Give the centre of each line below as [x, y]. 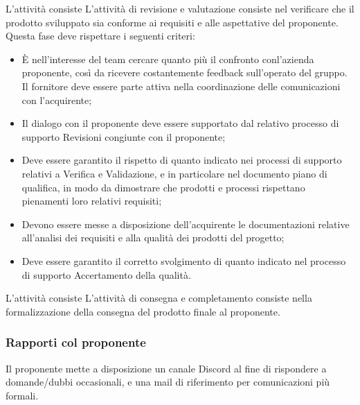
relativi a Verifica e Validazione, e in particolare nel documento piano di [174, 173]
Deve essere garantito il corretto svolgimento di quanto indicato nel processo [184, 260]
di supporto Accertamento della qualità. [106, 274]
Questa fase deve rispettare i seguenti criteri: [100, 36]
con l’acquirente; [57, 100]
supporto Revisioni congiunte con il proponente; [124, 136]
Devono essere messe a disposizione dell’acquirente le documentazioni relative [186, 224]
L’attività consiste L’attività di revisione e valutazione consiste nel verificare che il [180, 8]
